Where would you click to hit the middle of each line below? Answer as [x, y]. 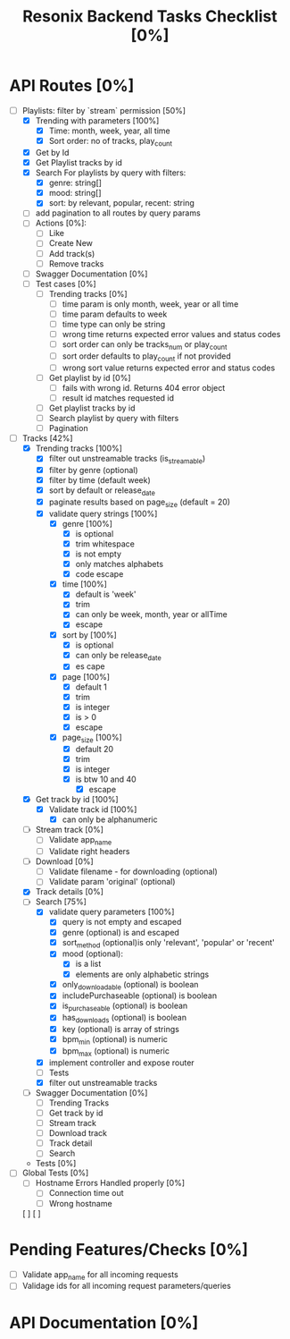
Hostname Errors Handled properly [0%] [110, 1183]
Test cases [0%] [66, 284]
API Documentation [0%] [104, 1322]
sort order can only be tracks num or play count [145, 345]
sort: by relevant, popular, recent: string [121, 203]
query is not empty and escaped [122, 922]
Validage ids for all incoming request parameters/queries [127, 1286]
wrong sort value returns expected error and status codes [169, 368]
